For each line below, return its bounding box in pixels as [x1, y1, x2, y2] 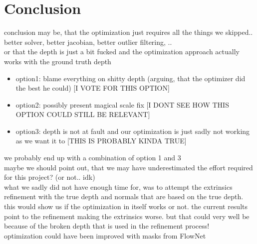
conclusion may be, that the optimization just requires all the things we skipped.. [4, 27, 253, 37]
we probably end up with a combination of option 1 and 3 [4, 152, 181, 163]
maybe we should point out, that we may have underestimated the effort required [4, 162, 253, 172]
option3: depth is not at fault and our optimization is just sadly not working [15, 125, 250, 136]
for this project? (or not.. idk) [4, 172, 95, 182]
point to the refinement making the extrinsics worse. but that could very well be [4, 211, 250, 221]
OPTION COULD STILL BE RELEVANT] [15, 109, 150, 120]
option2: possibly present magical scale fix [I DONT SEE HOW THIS [15, 99, 229, 110]
